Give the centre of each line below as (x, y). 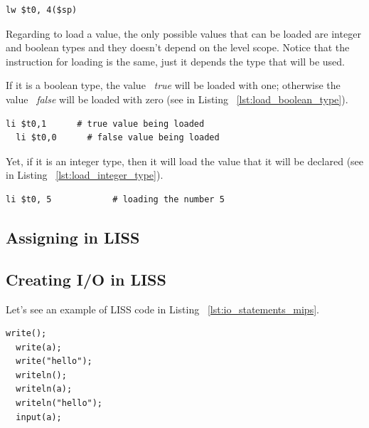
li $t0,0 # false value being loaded (118, 138)
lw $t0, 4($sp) (42, 10)
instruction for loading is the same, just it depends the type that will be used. (175, 61)
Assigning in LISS (73, 237)
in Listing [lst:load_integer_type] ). (85, 175)
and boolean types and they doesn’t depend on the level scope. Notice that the (178, 47)
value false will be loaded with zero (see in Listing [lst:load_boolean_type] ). (177, 99)
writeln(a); (44, 389)
